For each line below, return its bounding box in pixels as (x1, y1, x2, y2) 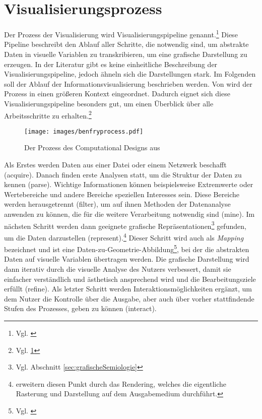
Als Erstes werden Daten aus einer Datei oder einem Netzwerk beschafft (4, 159, 227, 170)
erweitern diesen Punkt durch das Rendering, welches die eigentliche (16, 378, 227, 389)
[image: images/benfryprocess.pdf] (24, 128, 144, 135)
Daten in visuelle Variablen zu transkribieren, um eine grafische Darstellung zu (4, 48, 247, 59)
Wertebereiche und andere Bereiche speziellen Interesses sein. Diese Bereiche (4, 189, 240, 199)
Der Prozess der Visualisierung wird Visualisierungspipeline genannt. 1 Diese (4, 28, 238, 39)
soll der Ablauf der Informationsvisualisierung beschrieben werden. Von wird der (4, 78, 252, 89)
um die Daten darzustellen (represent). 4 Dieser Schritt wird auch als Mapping (4, 230, 244, 243)
